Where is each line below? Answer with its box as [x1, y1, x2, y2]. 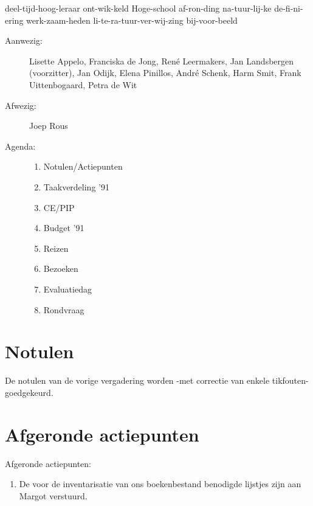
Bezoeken [43, 262, 78, 275]
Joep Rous [29, 119, 68, 132]
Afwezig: [5, 99, 36, 111]
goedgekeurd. [5, 386, 53, 398]
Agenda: [5, 139, 36, 152]
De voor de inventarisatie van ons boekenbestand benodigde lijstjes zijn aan [19, 477, 301, 490]
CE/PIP [43, 201, 75, 213]
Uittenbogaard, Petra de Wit [29, 78, 137, 91]
